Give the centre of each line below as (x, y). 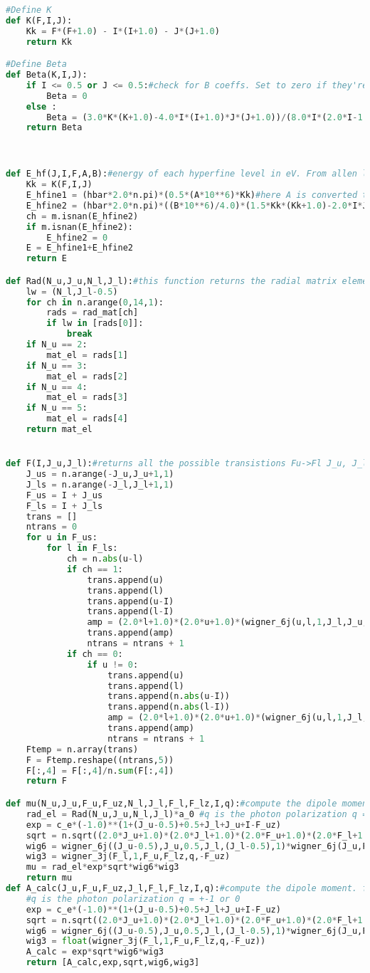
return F (46, 781)
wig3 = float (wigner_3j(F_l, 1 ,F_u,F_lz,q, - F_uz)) (146, 941)
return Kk (49, 42)
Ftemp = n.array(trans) (82, 749)
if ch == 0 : (95, 654)
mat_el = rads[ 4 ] (87, 419)
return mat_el (59, 430)
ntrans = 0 (52, 527)
